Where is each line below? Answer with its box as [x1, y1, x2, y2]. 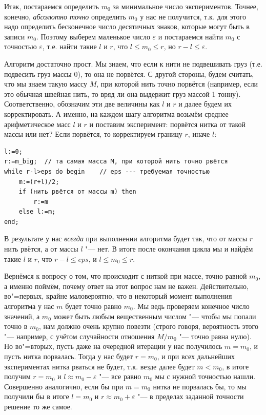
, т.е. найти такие [42, 41, 97, 52]
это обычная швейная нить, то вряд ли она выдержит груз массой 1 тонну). [4, 88, 241, 99]
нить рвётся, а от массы [4, 243, 78, 254]
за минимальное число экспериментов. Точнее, [113, 1, 258, 11]
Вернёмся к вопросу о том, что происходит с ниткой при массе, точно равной [4, 271, 247, 281]
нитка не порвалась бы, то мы [153, 381, 247, 391]
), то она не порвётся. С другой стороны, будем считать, [77, 68, 254, 79]
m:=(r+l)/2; [18, 178, 59, 185]
